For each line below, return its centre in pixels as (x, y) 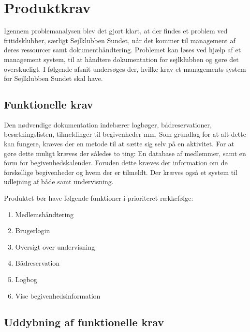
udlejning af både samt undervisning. (59, 182)
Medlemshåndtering (44, 214)
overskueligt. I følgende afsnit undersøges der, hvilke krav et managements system (125, 69)
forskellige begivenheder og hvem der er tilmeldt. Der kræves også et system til (121, 172)
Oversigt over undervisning (55, 246)
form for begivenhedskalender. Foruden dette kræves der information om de (116, 163)
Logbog (26, 279)
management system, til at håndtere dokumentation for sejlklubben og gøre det (121, 59)
